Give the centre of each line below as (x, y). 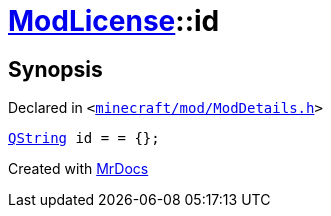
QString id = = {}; (84, 138)
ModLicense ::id (114, 21)
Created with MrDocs (78, 169)
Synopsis (55, 69)
